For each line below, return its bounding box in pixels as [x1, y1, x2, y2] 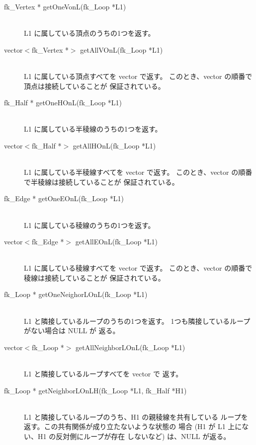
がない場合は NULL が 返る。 [24, 325, 120, 336]
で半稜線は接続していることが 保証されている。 [24, 176, 179, 187]
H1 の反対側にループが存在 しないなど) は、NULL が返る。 [37, 431, 231, 441]
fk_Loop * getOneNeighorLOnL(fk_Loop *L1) [4, 289, 148, 299]
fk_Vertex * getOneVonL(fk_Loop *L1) [4, 1, 126, 11]
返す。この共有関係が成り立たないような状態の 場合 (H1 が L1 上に [24, 421, 242, 432]
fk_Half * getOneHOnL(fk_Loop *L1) [4, 97, 122, 108]
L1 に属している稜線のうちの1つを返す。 [24, 220, 155, 230]
